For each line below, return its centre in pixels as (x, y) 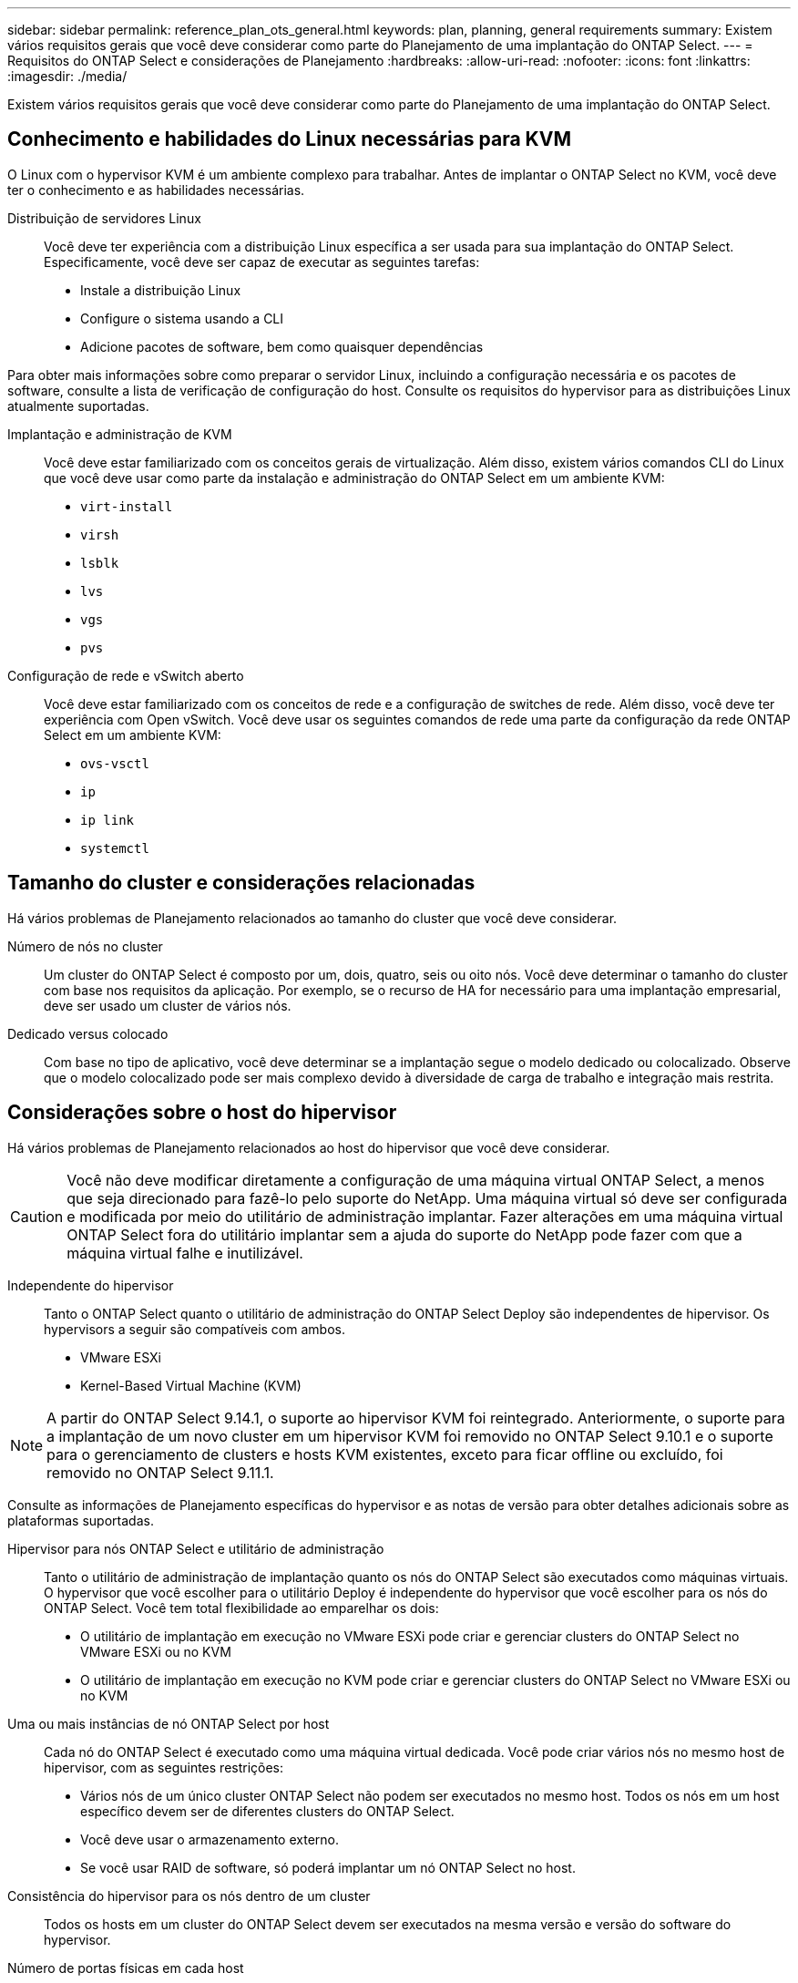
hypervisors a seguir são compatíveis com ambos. (194, 1329)
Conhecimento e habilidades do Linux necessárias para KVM (289, 139)
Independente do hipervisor (91, 1285)
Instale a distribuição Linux (161, 290)
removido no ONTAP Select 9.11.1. (160, 1472)
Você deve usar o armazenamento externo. (210, 1839)
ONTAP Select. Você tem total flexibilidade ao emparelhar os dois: (241, 1608)
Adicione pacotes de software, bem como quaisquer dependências (282, 346)
